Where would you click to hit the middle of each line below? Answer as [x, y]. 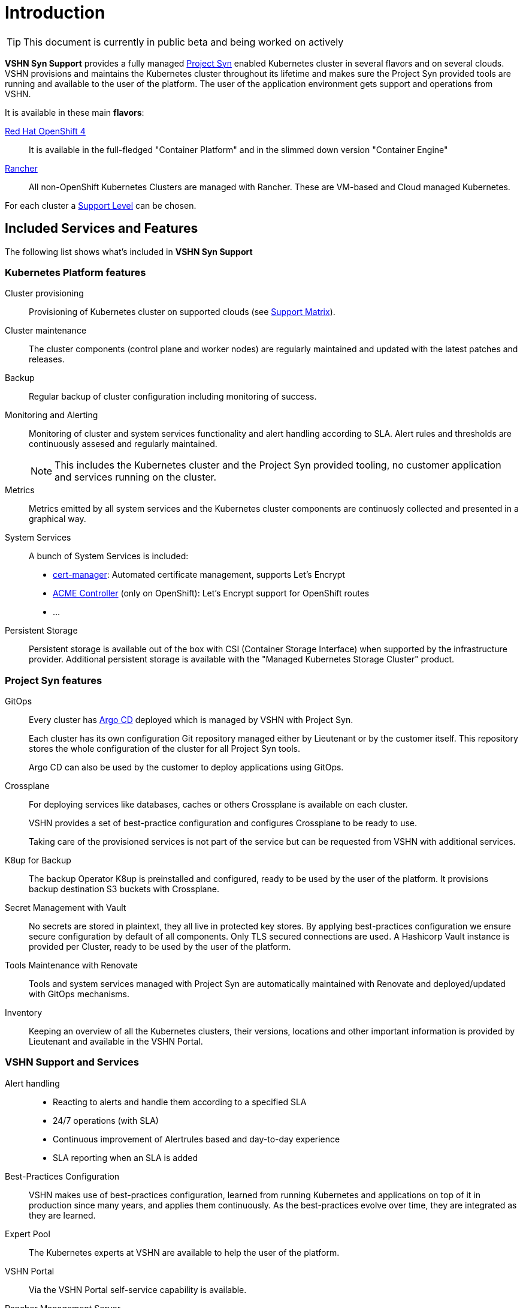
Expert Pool [28, 1234]
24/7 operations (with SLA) [106, 1120]
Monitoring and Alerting [52, 415]
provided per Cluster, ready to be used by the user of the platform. [160, 947]
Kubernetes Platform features [75, 272]
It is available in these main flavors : [75, 112]
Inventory [24, 1013]
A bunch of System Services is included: [109, 556]
